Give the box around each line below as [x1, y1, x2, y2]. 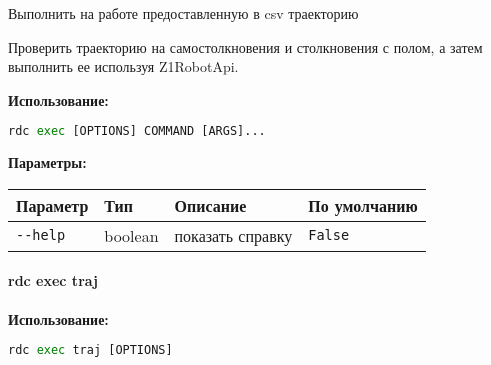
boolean [104, 223, 159, 247]
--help [16, 227, 66, 244]
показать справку [174, 223, 293, 247]
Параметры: [8, 152, 87, 173]
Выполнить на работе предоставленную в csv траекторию [8, 3, 359, 23]
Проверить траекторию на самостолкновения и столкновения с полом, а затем [8, 36, 483, 57]
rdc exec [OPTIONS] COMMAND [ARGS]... [8, 124, 266, 139]
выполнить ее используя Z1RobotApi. [8, 56, 239, 77]
